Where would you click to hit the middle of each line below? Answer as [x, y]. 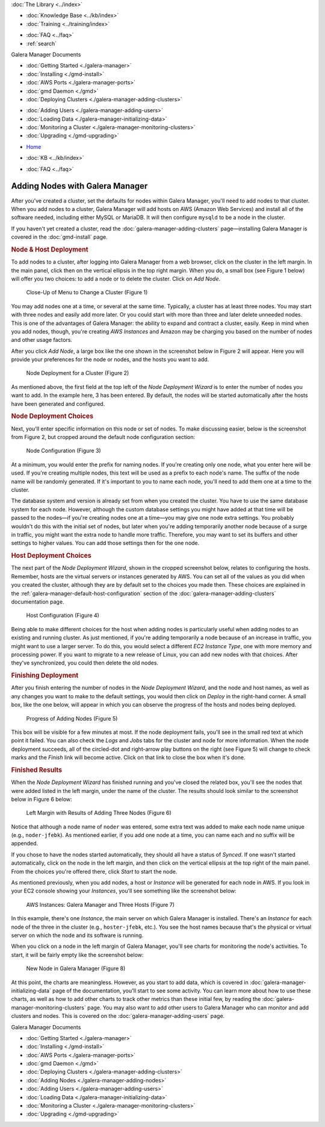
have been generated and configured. [58, 403]
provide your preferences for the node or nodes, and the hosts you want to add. [110, 359]
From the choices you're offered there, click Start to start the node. [94, 871]
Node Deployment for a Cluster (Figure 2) [78, 373]
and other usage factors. [42, 340]
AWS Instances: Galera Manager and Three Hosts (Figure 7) [100, 904]
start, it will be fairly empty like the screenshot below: [77, 955]
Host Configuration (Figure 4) [63, 616]
